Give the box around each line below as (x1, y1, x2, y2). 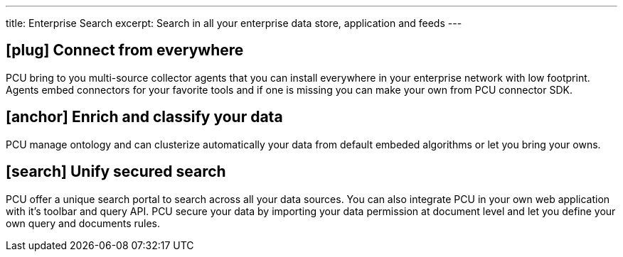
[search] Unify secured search (6, 163, 226, 181)
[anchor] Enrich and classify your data (6, 108, 283, 126)
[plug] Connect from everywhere (6, 41, 244, 60)
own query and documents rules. (6, 217, 160, 229)
